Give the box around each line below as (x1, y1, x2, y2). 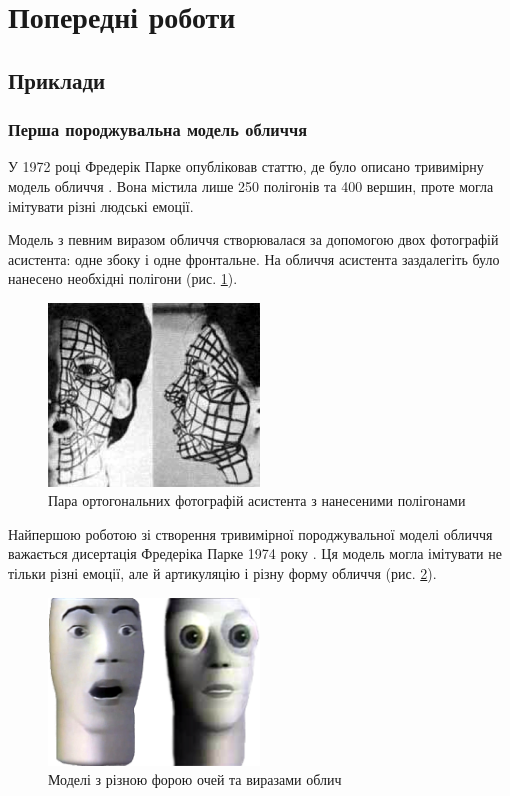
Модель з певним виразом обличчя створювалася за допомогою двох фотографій (8, 229, 499, 250)
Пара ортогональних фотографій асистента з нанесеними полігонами (48, 490, 466, 511)
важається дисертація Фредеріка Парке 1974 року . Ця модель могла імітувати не (8, 543, 502, 564)
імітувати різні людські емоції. (8, 195, 194, 216)
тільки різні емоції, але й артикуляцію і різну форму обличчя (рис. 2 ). (8, 563, 437, 584)
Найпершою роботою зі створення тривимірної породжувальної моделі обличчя (8, 523, 493, 544)
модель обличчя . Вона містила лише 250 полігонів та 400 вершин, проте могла (8, 175, 494, 196)
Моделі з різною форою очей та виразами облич (48, 769, 342, 790)
